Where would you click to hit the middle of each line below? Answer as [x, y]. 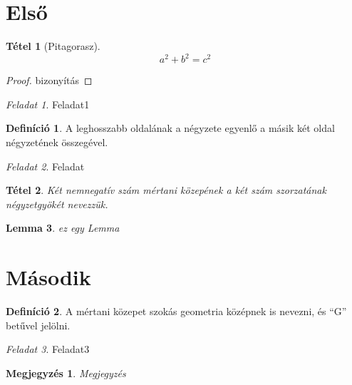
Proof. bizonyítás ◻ [49, 80]
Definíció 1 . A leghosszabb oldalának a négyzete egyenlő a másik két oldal [170, 128]
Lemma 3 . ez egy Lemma [63, 228]
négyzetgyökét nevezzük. [57, 204]
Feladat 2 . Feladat [45, 166]
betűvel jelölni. [38, 325]
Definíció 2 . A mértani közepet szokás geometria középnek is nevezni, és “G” [176, 311]
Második [48, 277]
